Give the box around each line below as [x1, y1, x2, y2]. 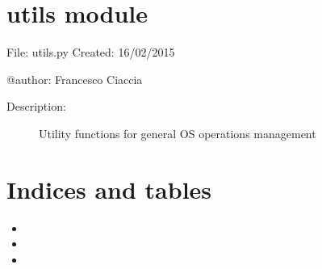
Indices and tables [6, 172, 212, 205]
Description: [6, 98, 66, 115]
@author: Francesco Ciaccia [6, 70, 143, 87]
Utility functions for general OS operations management [39, 124, 316, 141]
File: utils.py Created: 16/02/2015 [6, 44, 175, 61]
